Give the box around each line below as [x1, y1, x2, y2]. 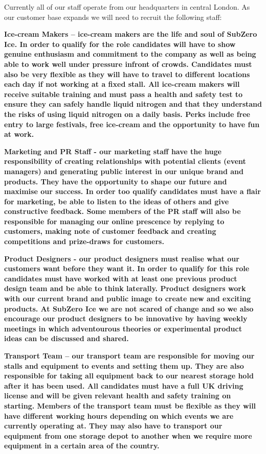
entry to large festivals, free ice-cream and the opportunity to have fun [4, 118, 260, 129]
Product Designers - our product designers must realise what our [4, 253, 239, 264]
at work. [4, 129, 34, 139]
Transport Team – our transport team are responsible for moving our [4, 350, 255, 361]
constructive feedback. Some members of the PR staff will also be [4, 206, 241, 217]
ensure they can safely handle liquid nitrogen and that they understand [4, 99, 262, 109]
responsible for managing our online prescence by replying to [4, 216, 225, 226]
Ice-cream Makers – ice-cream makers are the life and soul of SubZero [4, 29, 257, 39]
